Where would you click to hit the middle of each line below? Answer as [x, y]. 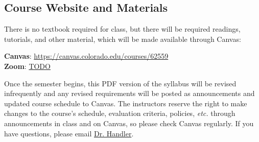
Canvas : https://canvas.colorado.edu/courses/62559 [86, 56]
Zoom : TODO [27, 66]
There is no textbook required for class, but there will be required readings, [122, 29]
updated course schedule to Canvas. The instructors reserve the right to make [126, 103]
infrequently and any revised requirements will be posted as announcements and [129, 93]
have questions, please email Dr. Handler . [69, 133]
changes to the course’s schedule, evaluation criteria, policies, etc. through [120, 113]
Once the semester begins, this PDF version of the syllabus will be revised [120, 83]
